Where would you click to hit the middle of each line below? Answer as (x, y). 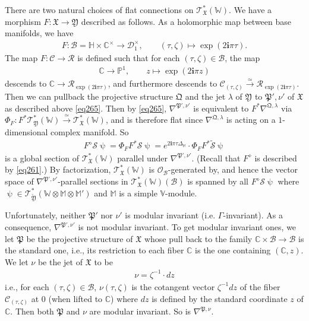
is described (276, 158)
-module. (181, 193)
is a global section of (42, 158)
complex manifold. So (90, 131)
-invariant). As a (253, 215)
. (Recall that (216, 158)
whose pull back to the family (198, 238)
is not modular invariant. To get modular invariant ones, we (187, 227)
